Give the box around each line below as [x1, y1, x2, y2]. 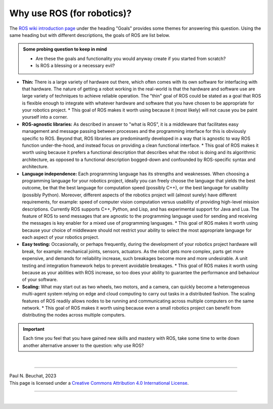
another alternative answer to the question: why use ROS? [23, 342, 144, 348]
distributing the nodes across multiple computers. [22, 312, 126, 318]
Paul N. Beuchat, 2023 [9, 373, 57, 379]
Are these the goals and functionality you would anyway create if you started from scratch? [35, 56, 226, 62]
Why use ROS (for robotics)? [9, 8, 132, 19]
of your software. [22, 277, 58, 283]
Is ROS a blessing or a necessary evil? [35, 63, 115, 69]
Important [23, 326, 45, 332]
